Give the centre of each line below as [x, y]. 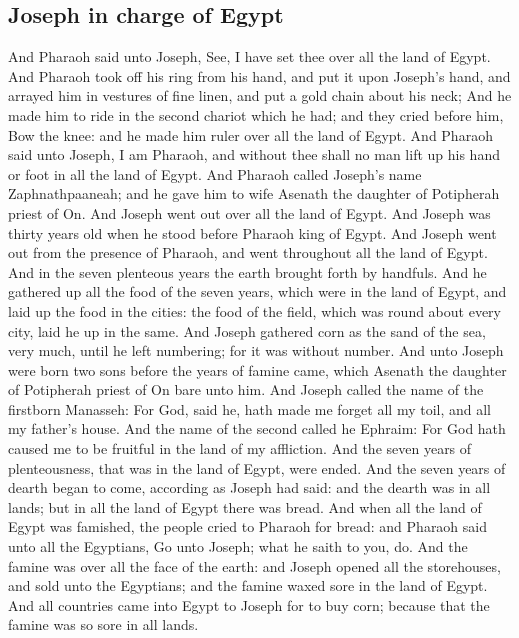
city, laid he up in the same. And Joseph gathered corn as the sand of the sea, [247, 330]
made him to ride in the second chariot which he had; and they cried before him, [256, 114]
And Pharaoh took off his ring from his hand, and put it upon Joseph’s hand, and [259, 75]
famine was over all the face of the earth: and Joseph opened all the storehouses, [254, 565]
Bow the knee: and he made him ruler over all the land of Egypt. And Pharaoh [250, 134]
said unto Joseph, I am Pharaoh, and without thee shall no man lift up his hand [254, 154]
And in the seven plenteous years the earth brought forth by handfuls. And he [247, 271]
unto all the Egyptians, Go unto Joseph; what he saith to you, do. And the [238, 546]
